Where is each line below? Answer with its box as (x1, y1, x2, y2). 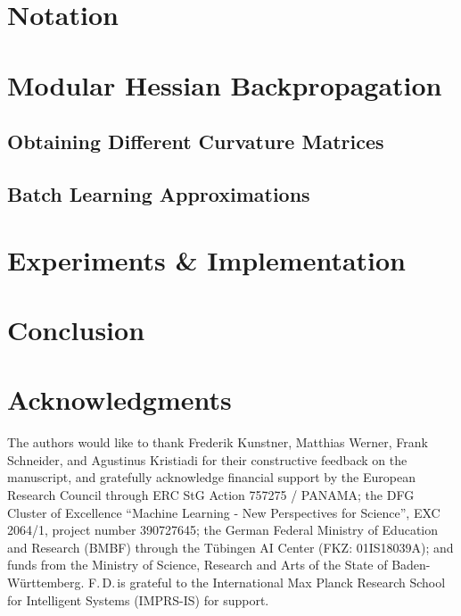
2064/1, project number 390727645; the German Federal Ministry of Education (7, 520, 439, 539)
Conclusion (7, 311, 145, 347)
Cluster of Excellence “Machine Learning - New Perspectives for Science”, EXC (7, 503, 440, 521)
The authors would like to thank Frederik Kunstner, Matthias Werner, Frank (7, 433, 428, 452)
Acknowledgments (7, 381, 232, 418)
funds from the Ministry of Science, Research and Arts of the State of (7, 555, 388, 574)
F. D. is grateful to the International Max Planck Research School (88, 572, 446, 591)
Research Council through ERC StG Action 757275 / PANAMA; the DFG (7, 485, 415, 504)
